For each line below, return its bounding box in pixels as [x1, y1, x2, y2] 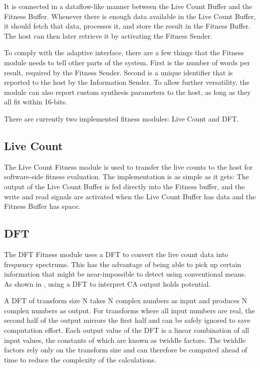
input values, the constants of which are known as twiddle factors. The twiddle [4, 334, 246, 345]
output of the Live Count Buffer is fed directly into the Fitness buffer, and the [4, 181, 245, 191]
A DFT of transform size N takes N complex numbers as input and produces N [4, 295, 247, 306]
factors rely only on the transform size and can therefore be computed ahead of [4, 344, 247, 355]
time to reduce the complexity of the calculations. [4, 354, 157, 364]
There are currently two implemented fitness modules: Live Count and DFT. [4, 113, 239, 124]
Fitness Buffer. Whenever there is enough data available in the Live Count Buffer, [4, 11, 256, 21]
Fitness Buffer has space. [4, 201, 80, 211]
